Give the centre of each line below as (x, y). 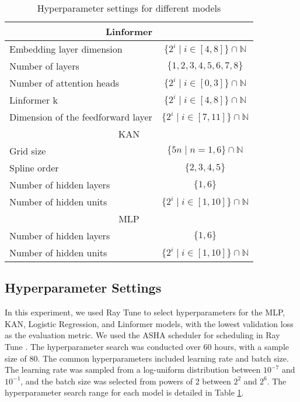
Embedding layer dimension (66, 49)
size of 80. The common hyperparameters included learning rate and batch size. (147, 358)
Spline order (34, 168)
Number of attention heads (64, 83)
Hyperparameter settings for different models (129, 8)
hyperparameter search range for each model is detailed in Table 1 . (124, 392)
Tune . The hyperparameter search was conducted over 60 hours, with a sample (147, 346)
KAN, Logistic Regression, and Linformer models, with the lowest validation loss (149, 323)
